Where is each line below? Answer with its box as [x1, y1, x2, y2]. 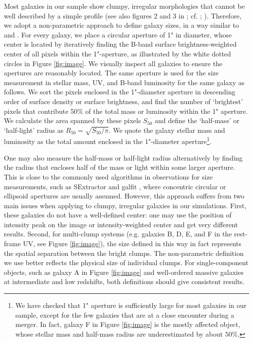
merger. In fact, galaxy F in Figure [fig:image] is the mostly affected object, [15, 319, 240, 329]
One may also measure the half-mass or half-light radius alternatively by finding [4, 152, 243, 162]
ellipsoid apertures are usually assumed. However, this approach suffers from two [4, 191, 244, 201]
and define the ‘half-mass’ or [154, 115, 239, 126]
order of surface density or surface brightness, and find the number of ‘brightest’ [4, 96, 243, 106]
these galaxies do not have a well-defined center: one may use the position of [4, 210, 232, 220]
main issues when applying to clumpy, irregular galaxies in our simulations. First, [4, 200, 247, 210]
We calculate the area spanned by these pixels [4, 115, 141, 126]
